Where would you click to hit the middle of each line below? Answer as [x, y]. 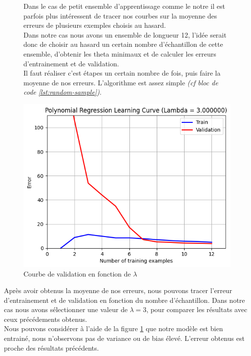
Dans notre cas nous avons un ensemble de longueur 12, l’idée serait [125, 34]
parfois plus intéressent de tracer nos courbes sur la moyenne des [120, 15]
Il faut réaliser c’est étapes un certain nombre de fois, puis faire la [122, 73]
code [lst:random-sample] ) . [63, 92]
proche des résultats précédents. [52, 347]
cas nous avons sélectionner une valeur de [66, 309]
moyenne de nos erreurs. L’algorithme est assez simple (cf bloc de [121, 82]
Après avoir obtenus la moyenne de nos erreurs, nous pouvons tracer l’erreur [118, 290]
